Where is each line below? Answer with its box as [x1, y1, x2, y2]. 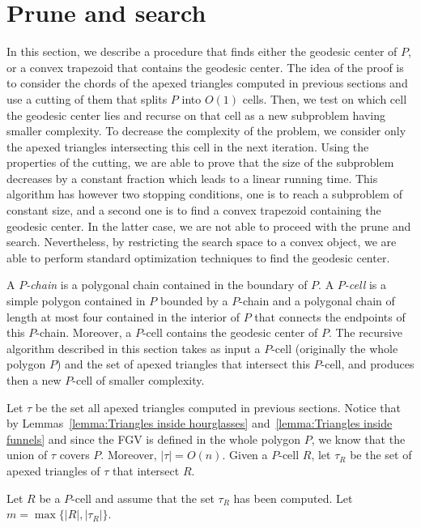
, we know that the [311, 430, 406, 447]
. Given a [222, 446, 268, 463]
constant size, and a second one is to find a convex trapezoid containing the [6, 202, 381, 219]
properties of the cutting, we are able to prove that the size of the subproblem [6, 154, 394, 171]
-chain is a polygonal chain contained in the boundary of [26, 276, 308, 293]
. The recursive [328, 324, 403, 341]
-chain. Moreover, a [36, 324, 132, 341]
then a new [6, 372, 62, 388]
